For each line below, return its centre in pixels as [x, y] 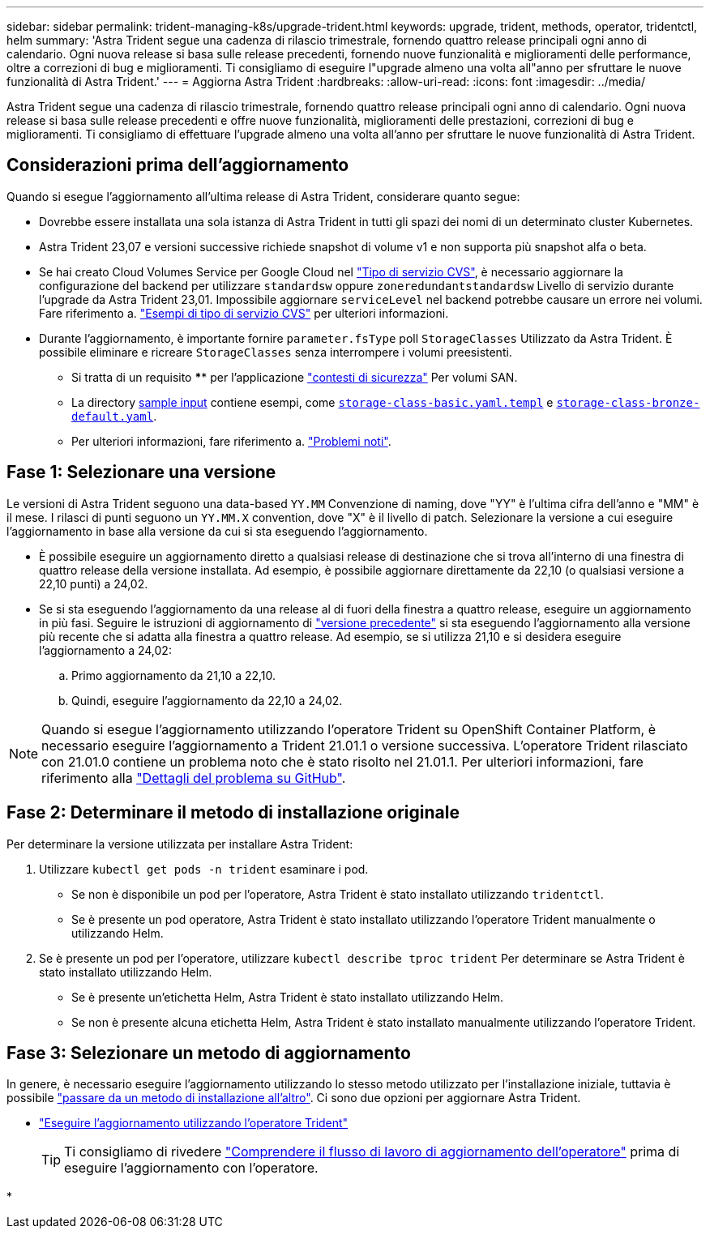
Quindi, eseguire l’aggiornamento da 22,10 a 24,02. [207, 700]
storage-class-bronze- [628, 402]
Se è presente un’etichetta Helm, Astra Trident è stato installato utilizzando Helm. [287, 997]
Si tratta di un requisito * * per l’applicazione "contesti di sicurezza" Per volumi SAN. [295, 377]
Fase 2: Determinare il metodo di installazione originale [233, 813]
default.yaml [113, 416]
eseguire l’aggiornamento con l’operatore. [191, 1168]
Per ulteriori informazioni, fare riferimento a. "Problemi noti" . [231, 441]
